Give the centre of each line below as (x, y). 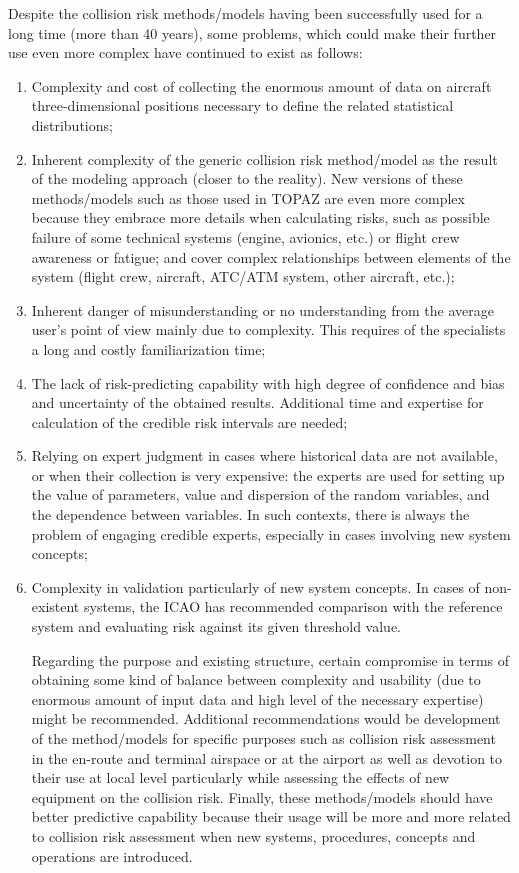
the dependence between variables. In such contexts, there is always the (250, 514)
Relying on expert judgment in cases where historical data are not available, (264, 455)
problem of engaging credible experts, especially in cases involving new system (271, 533)
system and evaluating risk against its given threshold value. (216, 626)
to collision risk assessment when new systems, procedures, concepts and (253, 835)
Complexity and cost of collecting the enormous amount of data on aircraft (261, 85)
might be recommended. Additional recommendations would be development (266, 718)
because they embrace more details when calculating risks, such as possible (260, 217)
